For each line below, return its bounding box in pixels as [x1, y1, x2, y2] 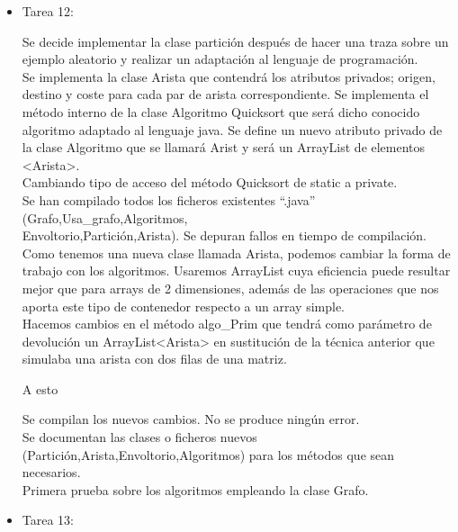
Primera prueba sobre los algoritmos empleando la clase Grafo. [22, 480, 369, 499]
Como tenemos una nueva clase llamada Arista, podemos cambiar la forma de [22, 243, 451, 262]
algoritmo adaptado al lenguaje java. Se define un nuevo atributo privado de [22, 120, 443, 139]
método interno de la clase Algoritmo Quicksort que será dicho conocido [22, 102, 420, 121]
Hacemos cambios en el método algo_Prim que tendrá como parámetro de [22, 314, 432, 333]
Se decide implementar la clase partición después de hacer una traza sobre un [22, 32, 449, 50]
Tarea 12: [22, 2, 75, 20]
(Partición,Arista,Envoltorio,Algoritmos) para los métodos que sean [22, 445, 395, 464]
